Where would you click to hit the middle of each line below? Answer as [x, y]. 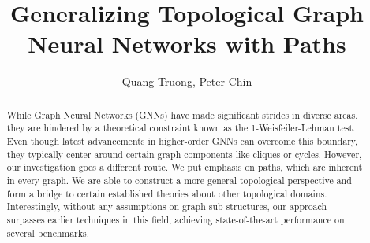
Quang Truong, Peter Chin [187, 81]
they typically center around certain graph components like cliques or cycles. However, [184, 154]
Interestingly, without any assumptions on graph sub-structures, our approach [167, 206]
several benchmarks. [48, 232]
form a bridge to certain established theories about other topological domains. [167, 193]
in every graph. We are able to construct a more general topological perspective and [179, 180]
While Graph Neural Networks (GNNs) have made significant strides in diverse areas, [182, 114]
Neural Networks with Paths [187, 44]
